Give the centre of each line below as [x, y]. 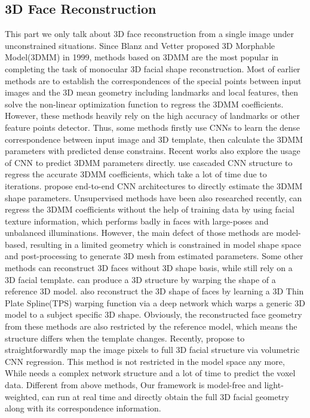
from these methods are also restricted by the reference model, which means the [151, 326]
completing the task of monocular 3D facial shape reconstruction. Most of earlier [153, 68]
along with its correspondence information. [83, 408]
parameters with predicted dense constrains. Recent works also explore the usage [153, 151]
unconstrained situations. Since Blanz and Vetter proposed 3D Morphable [140, 45]
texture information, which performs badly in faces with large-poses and [137, 221]
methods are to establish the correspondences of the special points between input [153, 80]
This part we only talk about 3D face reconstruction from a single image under [150, 34]
